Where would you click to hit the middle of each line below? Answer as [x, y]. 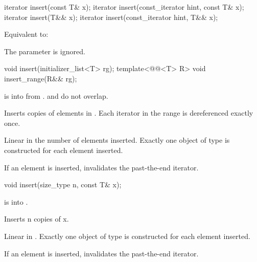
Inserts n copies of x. [37, 219]
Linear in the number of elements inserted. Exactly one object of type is [117, 140]
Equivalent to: [26, 34]
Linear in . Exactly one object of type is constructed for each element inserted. [127, 236]
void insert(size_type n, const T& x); [63, 184]
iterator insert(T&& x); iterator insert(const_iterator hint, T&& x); [111, 17]
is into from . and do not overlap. [56, 95]
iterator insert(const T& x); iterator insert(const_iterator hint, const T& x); [124, 7]
